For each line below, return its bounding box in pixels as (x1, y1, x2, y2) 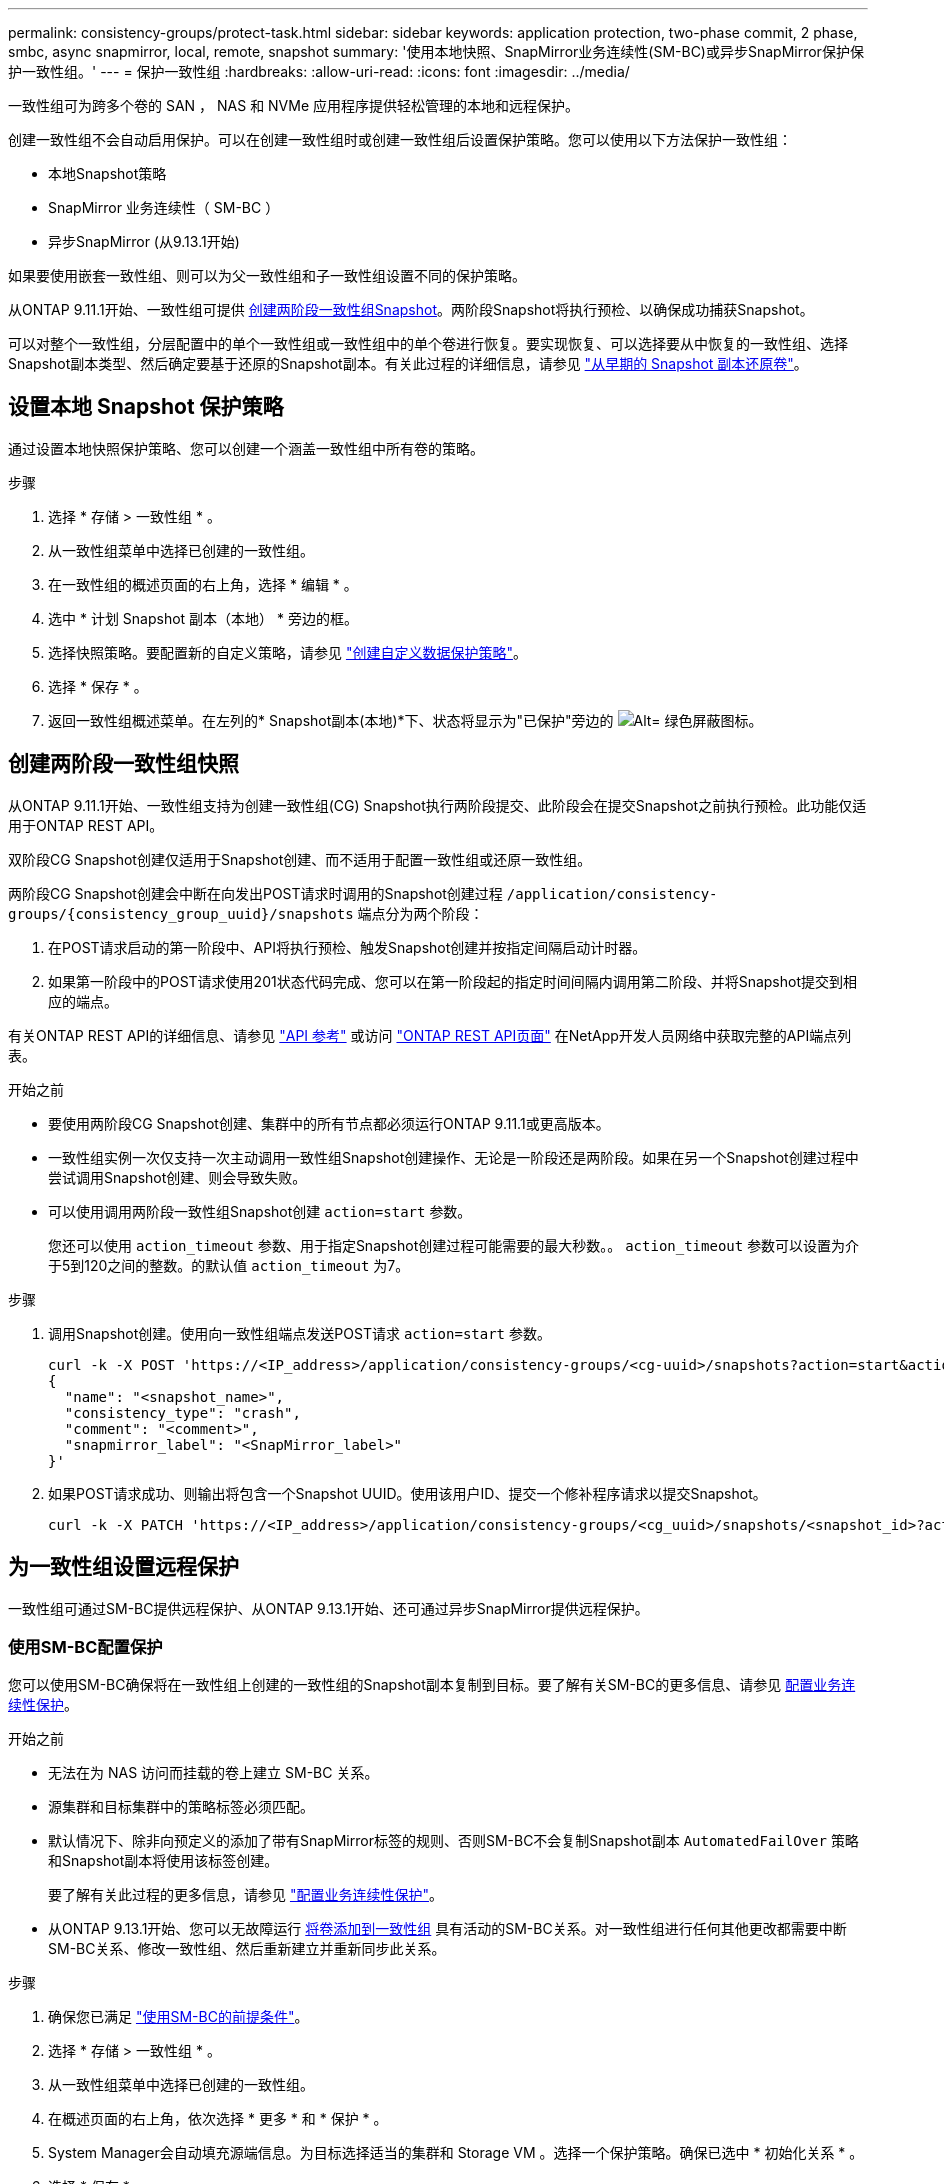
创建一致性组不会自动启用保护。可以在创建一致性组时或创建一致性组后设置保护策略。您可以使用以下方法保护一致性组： (8, 131, 792, 148)
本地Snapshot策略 (48, 165, 167, 182)
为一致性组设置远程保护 (8, 1554, 239, 1580)
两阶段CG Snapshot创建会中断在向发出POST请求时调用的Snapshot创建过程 (8, 884, 503, 902)
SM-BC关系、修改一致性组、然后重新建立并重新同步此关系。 (48, 1940, 446, 1958)
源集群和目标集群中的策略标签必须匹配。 (48, 1798, 314, 1816)
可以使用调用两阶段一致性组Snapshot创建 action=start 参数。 (48, 1202, 472, 1220)
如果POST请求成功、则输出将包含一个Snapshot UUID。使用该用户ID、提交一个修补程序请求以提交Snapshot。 (48, 1484, 767, 1502)
